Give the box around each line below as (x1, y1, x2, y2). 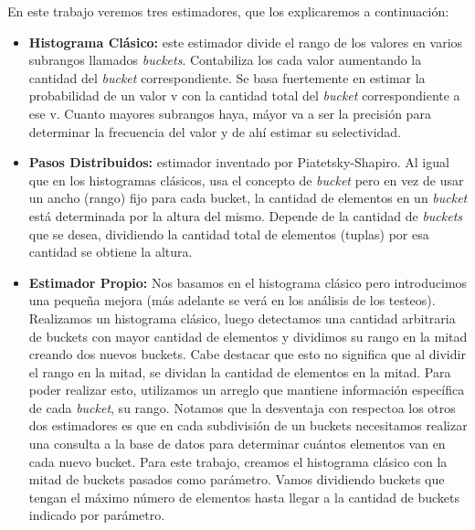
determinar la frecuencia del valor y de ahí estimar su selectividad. (28, 122, 401, 141)
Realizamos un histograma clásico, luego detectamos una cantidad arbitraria (28, 308, 456, 327)
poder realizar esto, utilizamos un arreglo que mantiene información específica (28, 380, 465, 399)
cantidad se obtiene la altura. (28, 242, 193, 261)
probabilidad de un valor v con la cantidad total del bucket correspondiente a (28, 86, 460, 105)
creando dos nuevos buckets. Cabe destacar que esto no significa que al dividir (28, 344, 466, 364)
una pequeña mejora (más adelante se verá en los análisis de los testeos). (28, 291, 436, 310)
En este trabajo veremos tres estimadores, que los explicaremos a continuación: (7, 2, 449, 20)
